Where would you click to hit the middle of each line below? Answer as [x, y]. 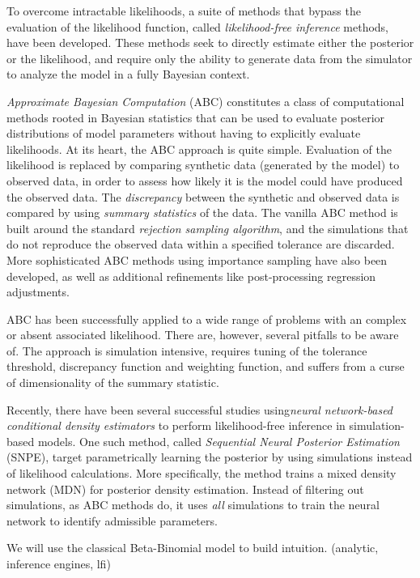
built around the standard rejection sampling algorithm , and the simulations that [208, 228]
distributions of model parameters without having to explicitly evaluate [184, 133]
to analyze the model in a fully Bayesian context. [128, 74]
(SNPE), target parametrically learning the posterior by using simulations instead [210, 457]
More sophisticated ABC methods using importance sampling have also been [197, 259]
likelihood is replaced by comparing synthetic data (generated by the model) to [203, 165]
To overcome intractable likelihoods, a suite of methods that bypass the [184, 11]
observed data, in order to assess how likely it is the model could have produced [205, 180]
